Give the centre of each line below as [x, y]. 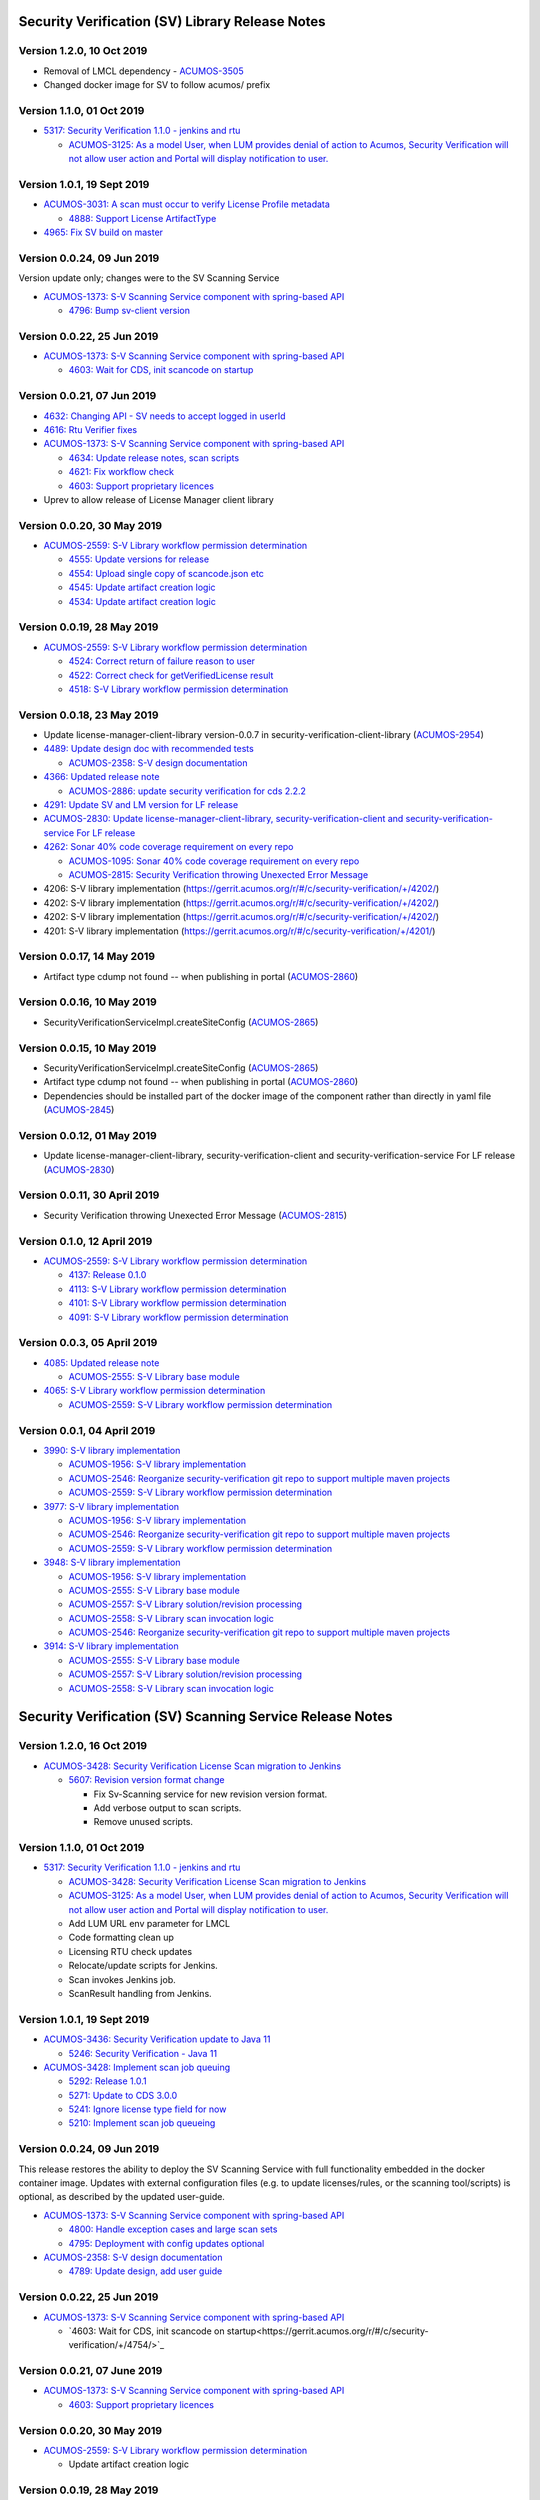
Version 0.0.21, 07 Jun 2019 [87, 396]
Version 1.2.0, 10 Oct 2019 [83, 51]
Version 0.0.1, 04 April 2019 [87, 1430]
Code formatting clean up [121, 1937]
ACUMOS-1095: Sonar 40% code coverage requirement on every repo [214, 861]
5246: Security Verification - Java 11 [143, 2053]
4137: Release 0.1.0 [107, 1275]
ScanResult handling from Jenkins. [140, 1993]
